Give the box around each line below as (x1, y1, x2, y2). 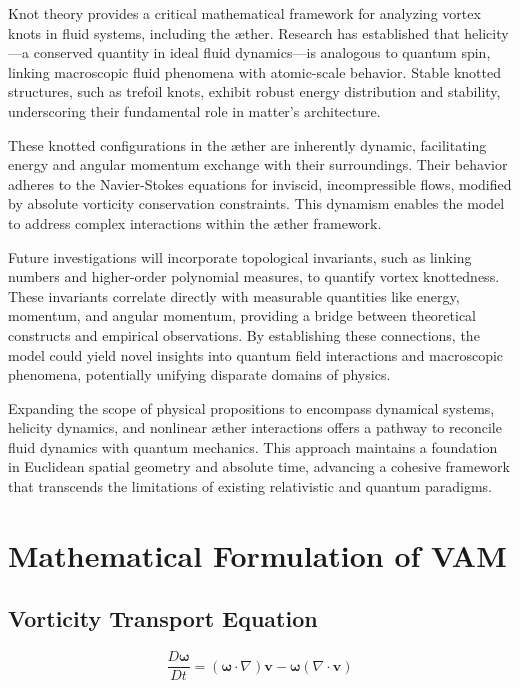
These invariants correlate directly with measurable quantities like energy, (8, 285, 460, 306)
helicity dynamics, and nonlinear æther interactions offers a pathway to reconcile (8, 417, 502, 438)
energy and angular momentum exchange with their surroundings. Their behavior (8, 154, 508, 175)
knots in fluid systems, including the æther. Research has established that (8, 22, 460, 43)
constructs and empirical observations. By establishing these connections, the (8, 324, 480, 345)
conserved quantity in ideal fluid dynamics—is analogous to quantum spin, (33, 42, 491, 63)
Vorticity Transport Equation (8, 603, 318, 634)
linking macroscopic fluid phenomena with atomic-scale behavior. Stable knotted (8, 61, 501, 82)
